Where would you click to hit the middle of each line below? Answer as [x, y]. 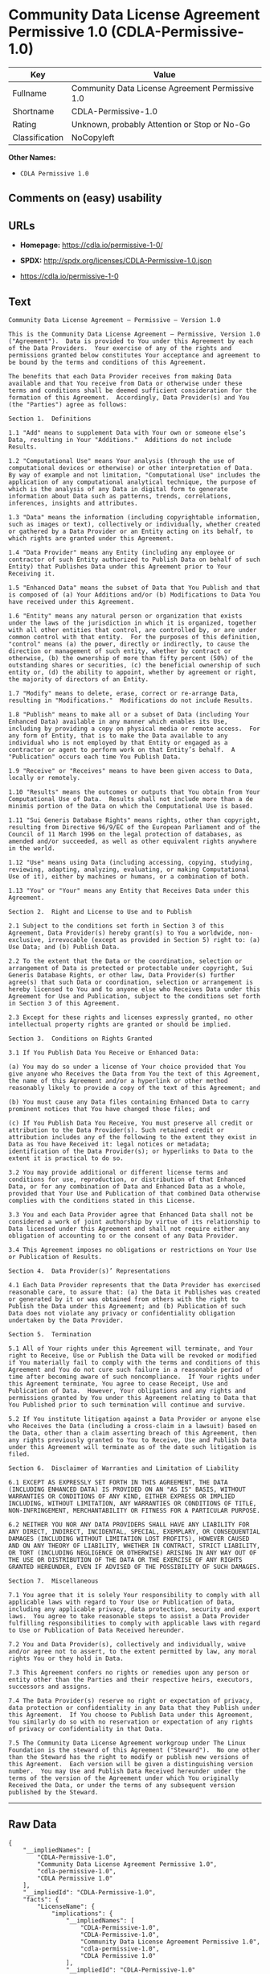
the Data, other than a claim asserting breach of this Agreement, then [133, 1433]
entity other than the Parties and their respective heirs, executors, [131, 1679]
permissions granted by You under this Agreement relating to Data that [133, 1398]
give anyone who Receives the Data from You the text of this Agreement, [135, 1074]
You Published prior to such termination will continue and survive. [127, 1405]
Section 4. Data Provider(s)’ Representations [90, 1271]
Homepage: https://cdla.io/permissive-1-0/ [91, 245]
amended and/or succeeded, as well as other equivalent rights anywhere [133, 841]
